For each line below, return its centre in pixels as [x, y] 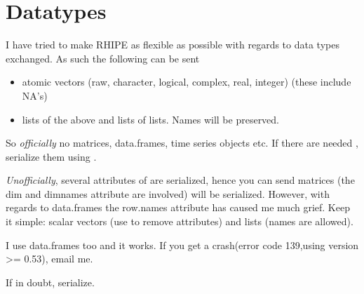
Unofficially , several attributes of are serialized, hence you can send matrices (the [180, 180]
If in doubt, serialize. [50, 282]
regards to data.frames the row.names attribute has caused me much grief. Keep [178, 207]
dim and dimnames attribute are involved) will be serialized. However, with [168, 193]
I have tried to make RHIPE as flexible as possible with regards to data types [173, 45]
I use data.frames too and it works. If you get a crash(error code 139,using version [182, 245]
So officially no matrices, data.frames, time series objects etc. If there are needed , [182, 143]
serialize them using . [51, 156]
